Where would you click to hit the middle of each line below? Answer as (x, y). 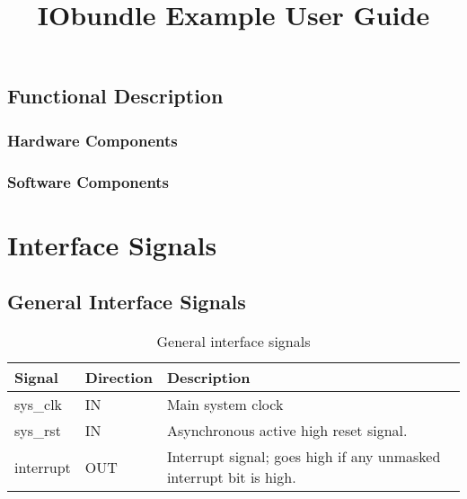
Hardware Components (93, 140)
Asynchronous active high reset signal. (287, 431)
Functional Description (115, 96)
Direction (119, 378)
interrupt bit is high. (231, 477)
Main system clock (225, 405)
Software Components (88, 181)
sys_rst (38, 431)
